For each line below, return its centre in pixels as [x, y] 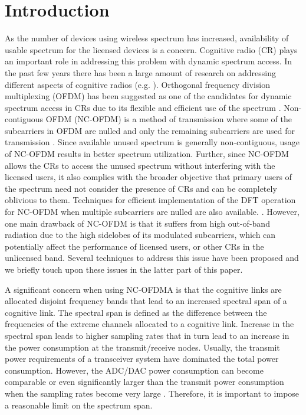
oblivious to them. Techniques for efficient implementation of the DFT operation [150, 200]
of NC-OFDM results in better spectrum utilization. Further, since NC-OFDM [147, 154]
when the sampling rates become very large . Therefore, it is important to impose [152, 393]
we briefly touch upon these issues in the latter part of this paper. [124, 269]
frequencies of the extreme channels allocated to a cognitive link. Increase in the [149, 324]
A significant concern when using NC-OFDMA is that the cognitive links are [143, 289]
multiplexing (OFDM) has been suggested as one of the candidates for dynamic [148, 96]
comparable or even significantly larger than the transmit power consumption [144, 382]
